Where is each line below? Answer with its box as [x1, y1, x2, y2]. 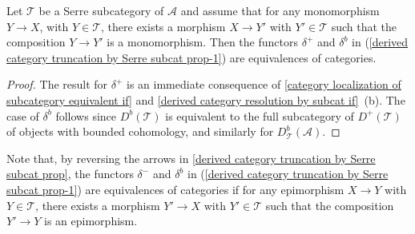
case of [6, 107, 39, 124]
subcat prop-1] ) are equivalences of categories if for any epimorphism [6, 180, 344, 197]
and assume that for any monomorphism [180, 2, 380, 18]
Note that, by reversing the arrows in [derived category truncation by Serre [6, 149, 376, 166]
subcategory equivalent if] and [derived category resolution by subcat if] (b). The [6, 91, 405, 108]
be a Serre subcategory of [38, 2, 164, 18]
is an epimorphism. [44, 212, 138, 229]
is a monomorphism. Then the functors [107, 34, 298, 50]
